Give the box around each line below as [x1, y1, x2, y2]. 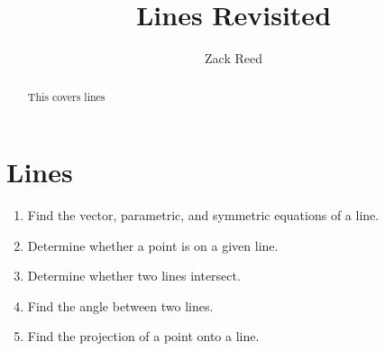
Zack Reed [205, 49, 262, 68]
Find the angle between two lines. [27, 296, 214, 315]
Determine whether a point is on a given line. [27, 236, 279, 254]
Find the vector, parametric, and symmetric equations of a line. [27, 206, 380, 225]
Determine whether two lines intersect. [27, 266, 241, 285]
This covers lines [27, 88, 105, 104]
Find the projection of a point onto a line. [27, 327, 260, 346]
